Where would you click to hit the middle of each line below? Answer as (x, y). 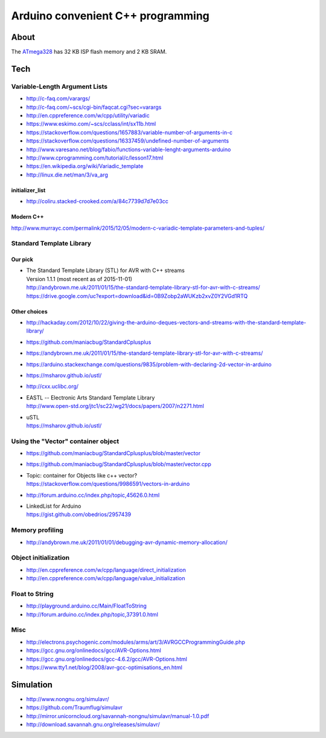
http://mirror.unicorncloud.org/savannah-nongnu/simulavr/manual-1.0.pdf (118, 716)
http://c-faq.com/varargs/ (58, 99)
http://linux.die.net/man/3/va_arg (67, 175)
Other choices (29, 311)
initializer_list (28, 190)
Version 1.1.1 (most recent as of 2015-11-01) (79, 279)
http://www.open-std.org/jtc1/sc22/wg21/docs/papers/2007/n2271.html (115, 406)
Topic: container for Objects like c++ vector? (82, 475)
